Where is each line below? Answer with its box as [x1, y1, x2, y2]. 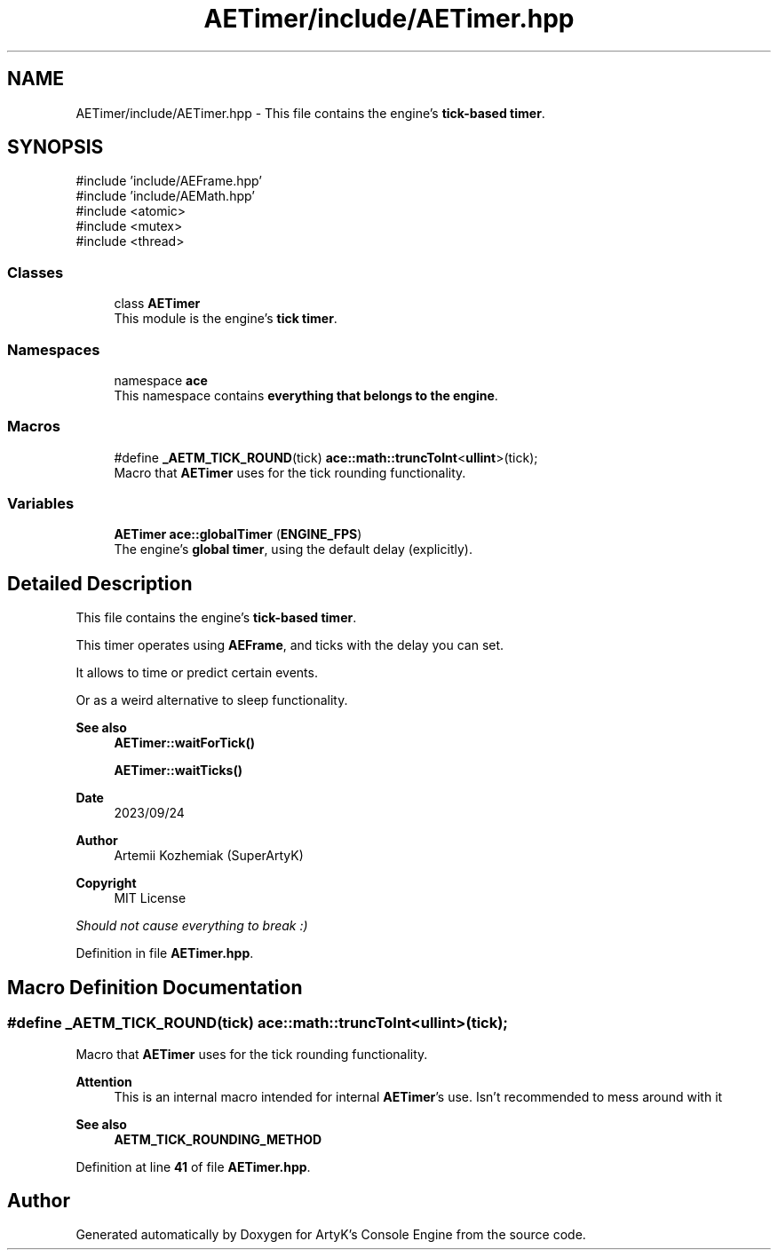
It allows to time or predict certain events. [75, 665, 318, 681]
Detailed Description [7, 572, 193, 595]
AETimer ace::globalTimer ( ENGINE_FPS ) [114, 526, 362, 542]
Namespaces [7, 340, 100, 359]
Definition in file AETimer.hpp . [75, 945, 254, 961]
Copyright [75, 875, 137, 891]
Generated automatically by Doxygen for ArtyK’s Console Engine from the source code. [75, 1227, 586, 1243]
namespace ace [114, 372, 208, 388]
